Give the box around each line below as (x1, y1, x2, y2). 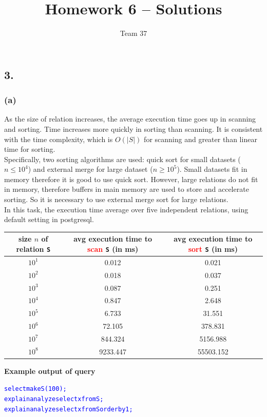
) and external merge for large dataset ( (28, 164, 153, 174)
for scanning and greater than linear (144, 133, 257, 144)
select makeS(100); (4, 385, 67, 393)
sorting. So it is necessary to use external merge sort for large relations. (4, 194, 228, 205)
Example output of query (4, 365, 96, 376)
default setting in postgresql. (4, 214, 94, 225)
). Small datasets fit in (177, 164, 247, 174)
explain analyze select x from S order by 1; (4, 405, 133, 413)
